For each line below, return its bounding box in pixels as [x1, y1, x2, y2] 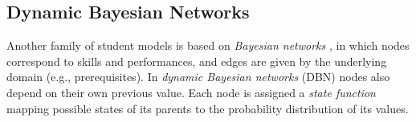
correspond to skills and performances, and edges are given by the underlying [6, 52, 387, 69]
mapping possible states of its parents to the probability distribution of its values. [6, 100, 409, 116]
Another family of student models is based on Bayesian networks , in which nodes [6, 37, 410, 54]
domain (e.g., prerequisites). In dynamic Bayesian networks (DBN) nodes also [6, 68, 390, 85]
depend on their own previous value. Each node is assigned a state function [6, 83, 376, 100]
